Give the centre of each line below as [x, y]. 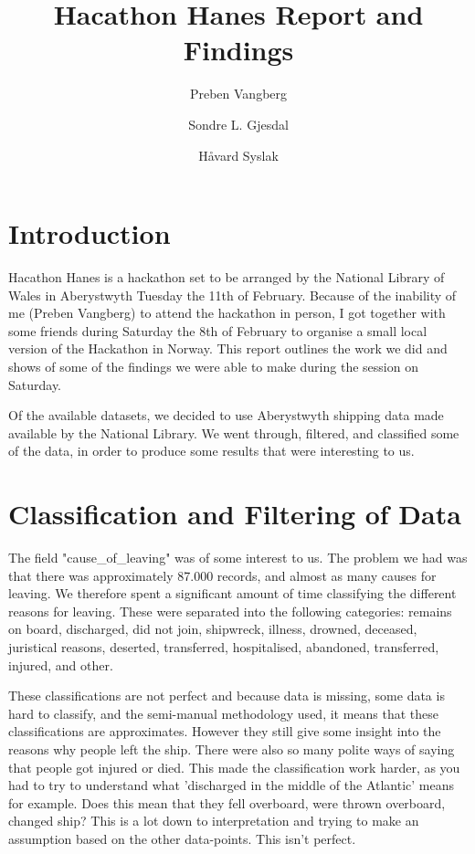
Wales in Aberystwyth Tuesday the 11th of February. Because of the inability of [232, 295]
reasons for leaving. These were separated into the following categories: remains [230, 611]
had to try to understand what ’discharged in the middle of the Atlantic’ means [232, 785]
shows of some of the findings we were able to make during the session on [213, 366]
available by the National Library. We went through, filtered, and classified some [234, 432]
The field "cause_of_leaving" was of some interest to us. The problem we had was [238, 558]
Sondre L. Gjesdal [238, 124]
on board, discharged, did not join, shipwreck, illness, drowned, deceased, [213, 629]
